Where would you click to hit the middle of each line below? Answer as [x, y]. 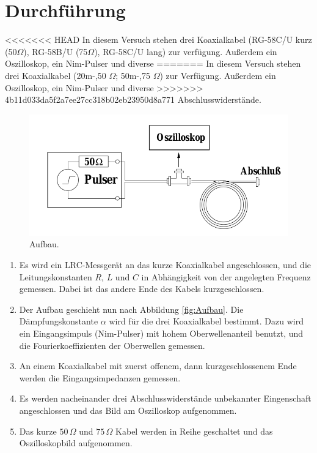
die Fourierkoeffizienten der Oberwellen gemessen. [112, 345]
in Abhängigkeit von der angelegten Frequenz [226, 276]
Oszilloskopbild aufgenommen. [76, 443]
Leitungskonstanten [56, 276]
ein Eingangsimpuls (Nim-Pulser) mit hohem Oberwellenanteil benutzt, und [161, 333]
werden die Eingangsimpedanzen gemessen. [100, 377]
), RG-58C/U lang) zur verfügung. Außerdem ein [186, 51]
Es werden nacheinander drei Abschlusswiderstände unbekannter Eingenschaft [165, 398]
